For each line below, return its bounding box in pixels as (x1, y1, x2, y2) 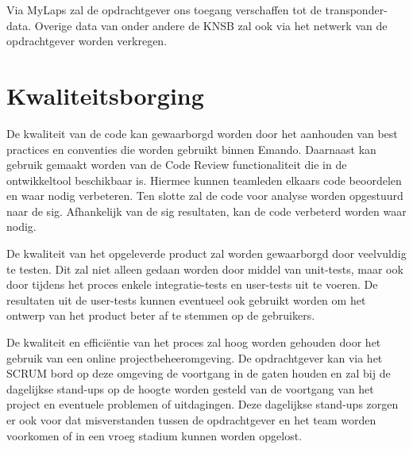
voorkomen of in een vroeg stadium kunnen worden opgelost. (6, 427, 303, 443)
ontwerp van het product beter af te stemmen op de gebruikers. (6, 307, 315, 324)
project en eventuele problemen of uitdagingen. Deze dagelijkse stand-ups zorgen (6, 396, 399, 413)
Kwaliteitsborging (6, 79, 204, 111)
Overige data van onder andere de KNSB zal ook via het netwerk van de (34, 17, 388, 33)
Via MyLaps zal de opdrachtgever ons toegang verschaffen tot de (6, 2, 322, 17)
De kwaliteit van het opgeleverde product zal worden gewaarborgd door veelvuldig (6, 245, 407, 262)
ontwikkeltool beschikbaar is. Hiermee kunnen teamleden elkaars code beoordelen (6, 171, 402, 188)
